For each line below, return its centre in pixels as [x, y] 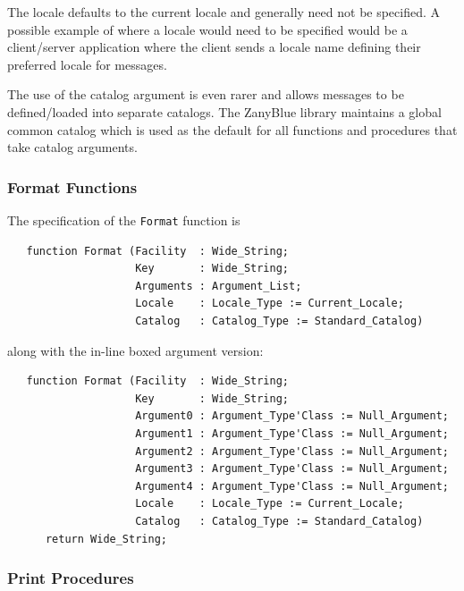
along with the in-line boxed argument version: [135, 350]
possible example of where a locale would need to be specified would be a [207, 29]
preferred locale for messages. [87, 64]
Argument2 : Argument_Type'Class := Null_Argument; [292, 451]
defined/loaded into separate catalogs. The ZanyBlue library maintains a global [224, 111]
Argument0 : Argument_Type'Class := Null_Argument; [292, 416]
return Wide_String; [106, 539]
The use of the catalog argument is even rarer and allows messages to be [206, 94]
